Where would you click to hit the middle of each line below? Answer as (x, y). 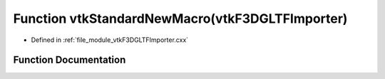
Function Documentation (70, 60)
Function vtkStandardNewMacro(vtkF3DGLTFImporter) (180, 19)
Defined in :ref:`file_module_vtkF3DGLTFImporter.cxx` (110, 40)
